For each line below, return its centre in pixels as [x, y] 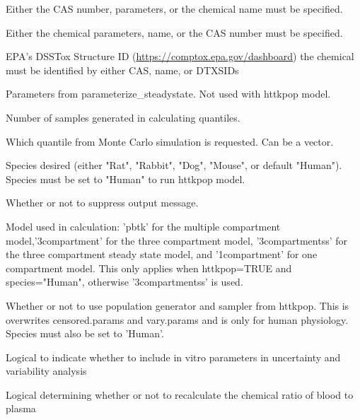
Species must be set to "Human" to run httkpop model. [126, 179]
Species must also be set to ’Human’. [85, 333]
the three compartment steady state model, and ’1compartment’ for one [162, 254]
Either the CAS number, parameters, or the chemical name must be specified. [174, 8]
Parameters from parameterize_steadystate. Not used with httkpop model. [168, 94]
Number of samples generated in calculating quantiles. [123, 117]
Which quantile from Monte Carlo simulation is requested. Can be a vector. [170, 141]
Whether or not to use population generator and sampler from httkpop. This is [178, 305]
